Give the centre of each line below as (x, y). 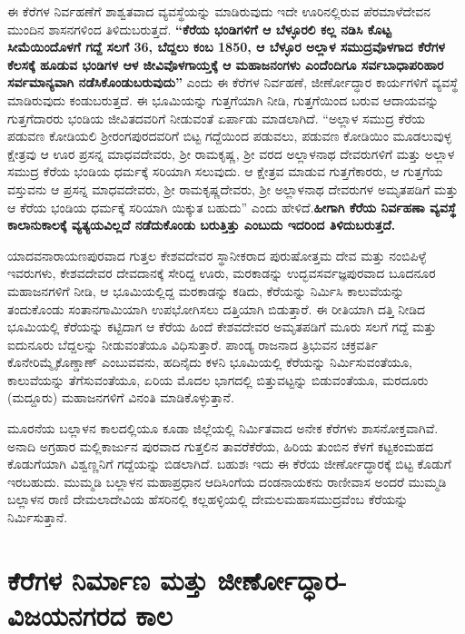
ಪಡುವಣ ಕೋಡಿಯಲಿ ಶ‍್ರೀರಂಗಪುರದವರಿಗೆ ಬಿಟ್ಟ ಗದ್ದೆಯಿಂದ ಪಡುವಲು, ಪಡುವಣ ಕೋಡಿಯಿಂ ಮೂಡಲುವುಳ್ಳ (230, 136)
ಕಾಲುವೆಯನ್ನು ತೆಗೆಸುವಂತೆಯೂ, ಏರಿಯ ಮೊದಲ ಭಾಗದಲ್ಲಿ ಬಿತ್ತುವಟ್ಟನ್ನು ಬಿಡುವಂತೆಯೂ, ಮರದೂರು (218, 379)
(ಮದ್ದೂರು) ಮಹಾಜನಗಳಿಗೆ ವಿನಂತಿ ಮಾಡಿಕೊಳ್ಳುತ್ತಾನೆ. (121, 397)
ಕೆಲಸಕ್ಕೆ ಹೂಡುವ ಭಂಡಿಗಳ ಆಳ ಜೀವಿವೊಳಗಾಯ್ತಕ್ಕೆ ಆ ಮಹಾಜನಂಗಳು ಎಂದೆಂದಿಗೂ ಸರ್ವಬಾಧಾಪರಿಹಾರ (226, 64)
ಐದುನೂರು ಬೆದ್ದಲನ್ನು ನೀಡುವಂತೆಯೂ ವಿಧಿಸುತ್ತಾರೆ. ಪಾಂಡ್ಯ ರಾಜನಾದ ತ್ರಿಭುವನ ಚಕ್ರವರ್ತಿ (193, 344)
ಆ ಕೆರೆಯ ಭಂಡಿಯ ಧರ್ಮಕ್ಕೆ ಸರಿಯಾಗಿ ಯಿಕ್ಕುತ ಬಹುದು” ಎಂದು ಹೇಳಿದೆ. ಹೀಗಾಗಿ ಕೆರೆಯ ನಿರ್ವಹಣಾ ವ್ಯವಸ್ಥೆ (232, 207)
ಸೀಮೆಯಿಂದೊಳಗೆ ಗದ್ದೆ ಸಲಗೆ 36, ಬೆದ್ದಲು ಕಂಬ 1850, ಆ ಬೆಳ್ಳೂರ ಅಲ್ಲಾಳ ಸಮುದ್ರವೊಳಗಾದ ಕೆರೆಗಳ (226, 47)
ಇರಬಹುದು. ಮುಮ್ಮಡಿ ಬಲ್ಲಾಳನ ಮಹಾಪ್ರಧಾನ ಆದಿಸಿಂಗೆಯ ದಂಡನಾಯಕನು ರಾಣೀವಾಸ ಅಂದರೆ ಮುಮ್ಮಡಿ (227, 481)
